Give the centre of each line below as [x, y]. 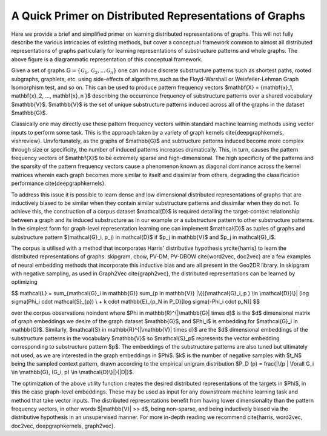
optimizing [24, 282]
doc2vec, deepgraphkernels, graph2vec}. [63, 426]
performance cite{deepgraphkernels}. [58, 183]
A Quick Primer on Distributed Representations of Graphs [158, 16]
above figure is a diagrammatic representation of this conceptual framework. [107, 59]
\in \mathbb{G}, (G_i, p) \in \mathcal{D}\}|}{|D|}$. [73, 372]
